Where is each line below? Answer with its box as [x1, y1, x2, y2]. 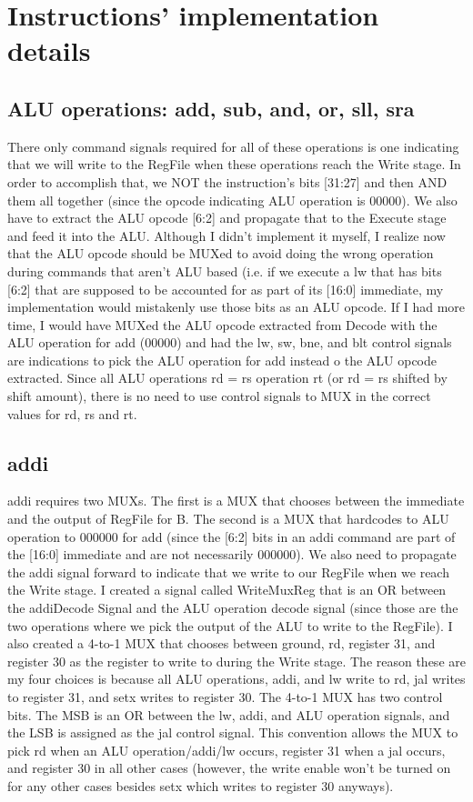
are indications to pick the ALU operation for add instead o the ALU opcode [7, 350, 438, 369]
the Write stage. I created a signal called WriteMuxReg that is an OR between [7, 580, 447, 599]
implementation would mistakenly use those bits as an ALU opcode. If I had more [7, 297, 466, 316]
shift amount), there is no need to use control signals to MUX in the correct [7, 386, 431, 406]
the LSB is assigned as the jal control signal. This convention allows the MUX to [7, 723, 458, 742]
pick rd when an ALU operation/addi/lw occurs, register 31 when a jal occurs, [7, 740, 446, 759]
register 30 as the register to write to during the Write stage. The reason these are [7, 651, 466, 670]
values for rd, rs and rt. [7, 404, 137, 423]
